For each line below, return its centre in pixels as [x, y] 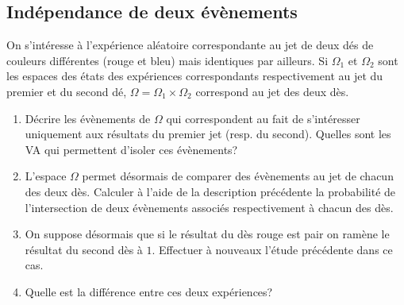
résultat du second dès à [84, 249]
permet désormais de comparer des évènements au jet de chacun [238, 176]
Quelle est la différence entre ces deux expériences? [149, 291]
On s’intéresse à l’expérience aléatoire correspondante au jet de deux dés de [190, 45]
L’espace [46, 176]
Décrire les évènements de [88, 118]
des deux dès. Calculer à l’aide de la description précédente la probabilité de [210, 191]
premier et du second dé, [67, 91]
